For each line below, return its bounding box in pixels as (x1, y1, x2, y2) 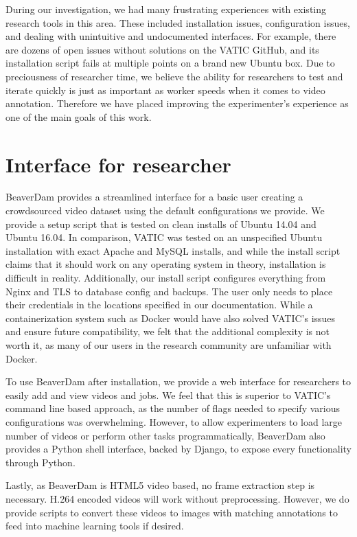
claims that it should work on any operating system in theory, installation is (5, 257, 326, 271)
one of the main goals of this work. (5, 109, 152, 124)
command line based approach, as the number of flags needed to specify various (5, 401, 340, 415)
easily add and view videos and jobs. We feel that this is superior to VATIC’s (5, 387, 331, 402)
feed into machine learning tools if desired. (5, 518, 184, 533)
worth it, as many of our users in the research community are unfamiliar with (5, 338, 332, 352)
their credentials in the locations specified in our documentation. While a (5, 297, 313, 312)
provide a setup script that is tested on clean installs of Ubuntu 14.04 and (5, 216, 316, 231)
